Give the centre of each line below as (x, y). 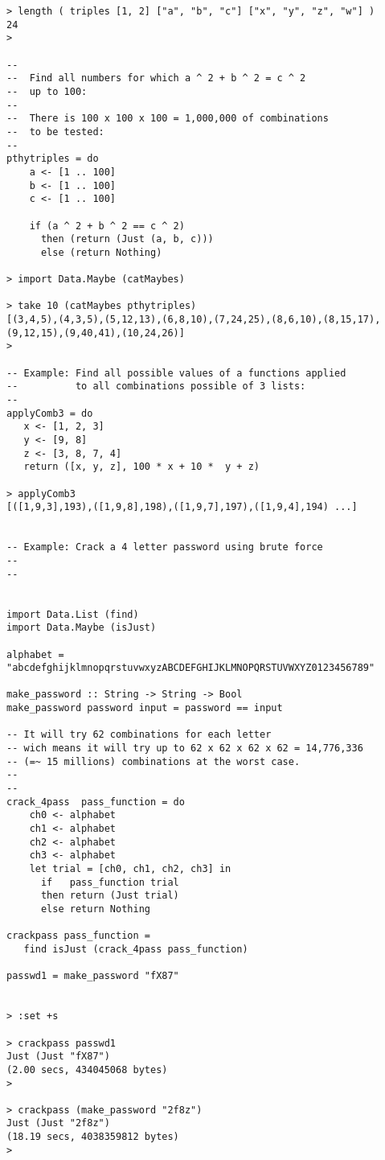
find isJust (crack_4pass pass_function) (136, 949)
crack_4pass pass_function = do (96, 802)
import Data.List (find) (73, 614)
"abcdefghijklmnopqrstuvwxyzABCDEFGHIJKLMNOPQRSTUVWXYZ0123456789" (191, 668)
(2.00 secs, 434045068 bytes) (87, 1070)
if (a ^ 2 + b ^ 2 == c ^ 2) (107, 226)
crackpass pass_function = (78, 936)
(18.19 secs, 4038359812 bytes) (93, 1137)
